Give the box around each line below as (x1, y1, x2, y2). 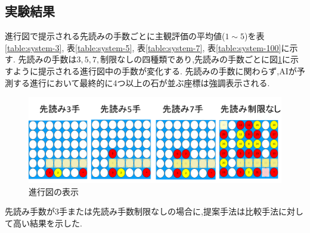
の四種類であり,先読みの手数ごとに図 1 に (134, 53, 291, 65)
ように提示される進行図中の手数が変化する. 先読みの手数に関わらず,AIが (13, 64, 297, 77)
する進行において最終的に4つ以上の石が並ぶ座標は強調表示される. (13, 76, 270, 89)
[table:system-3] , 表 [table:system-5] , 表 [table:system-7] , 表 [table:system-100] (5, 41, 281, 53)
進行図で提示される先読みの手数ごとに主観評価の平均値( (5, 30, 225, 42)
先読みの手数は (18, 53, 77, 65)
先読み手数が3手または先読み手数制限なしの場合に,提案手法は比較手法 (5, 205, 278, 218)
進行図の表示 (29, 185, 79, 197)
